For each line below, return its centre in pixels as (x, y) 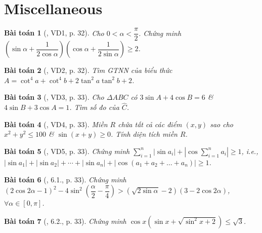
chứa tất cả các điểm (150, 124)
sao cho (222, 124)
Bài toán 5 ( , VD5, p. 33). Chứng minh (67, 151)
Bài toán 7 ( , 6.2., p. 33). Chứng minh (65, 221)
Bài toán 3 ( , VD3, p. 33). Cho (54, 97)
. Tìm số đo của (94, 107)
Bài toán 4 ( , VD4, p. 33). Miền (56, 124)
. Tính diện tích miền (144, 134)
